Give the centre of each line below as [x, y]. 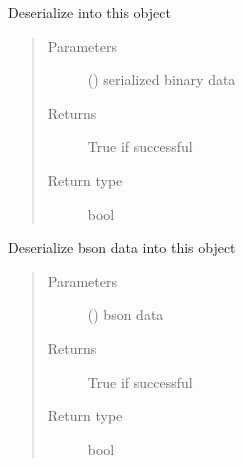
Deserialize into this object [89, 12]
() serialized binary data [161, 79]
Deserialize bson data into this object [122, 247]
